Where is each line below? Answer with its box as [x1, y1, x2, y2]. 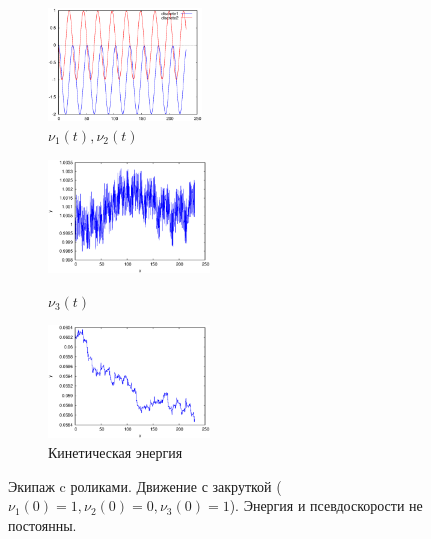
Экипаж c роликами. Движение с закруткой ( [8, 475, 282, 496]
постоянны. [8, 514, 77, 535]
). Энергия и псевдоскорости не [229, 495, 423, 516]
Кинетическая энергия [48, 442, 183, 463]
